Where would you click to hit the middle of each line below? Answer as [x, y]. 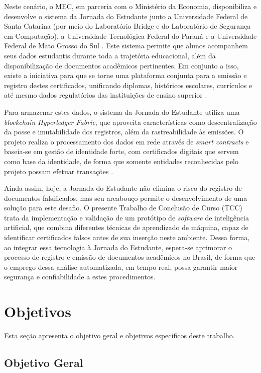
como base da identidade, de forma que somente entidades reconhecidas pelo [121, 161]
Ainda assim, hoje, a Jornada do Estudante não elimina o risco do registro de [123, 188]
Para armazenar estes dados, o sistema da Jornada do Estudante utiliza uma [122, 111]
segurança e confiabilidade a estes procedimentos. [80, 277]
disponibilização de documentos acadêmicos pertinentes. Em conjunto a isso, [121, 65]
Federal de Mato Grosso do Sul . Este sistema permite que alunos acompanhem [126, 46]
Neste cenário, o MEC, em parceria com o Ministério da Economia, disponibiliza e [130, 6]
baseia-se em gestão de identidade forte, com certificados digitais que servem [121, 151]
